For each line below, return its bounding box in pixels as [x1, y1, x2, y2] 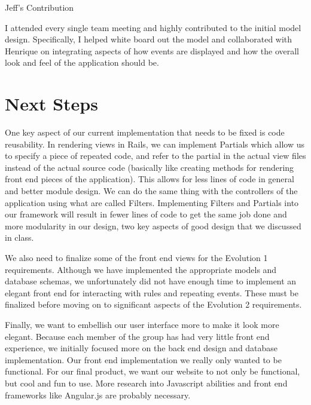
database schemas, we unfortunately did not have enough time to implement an [5, 275, 297, 287]
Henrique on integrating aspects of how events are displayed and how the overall [5, 44, 299, 57]
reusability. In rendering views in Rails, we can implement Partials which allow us [5, 137, 305, 150]
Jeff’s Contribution [5, 1, 74, 13]
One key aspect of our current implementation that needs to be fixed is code [5, 126, 285, 139]
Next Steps [5, 91, 98, 116]
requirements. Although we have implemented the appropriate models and [5, 263, 277, 275]
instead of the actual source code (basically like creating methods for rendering [5, 161, 294, 173]
